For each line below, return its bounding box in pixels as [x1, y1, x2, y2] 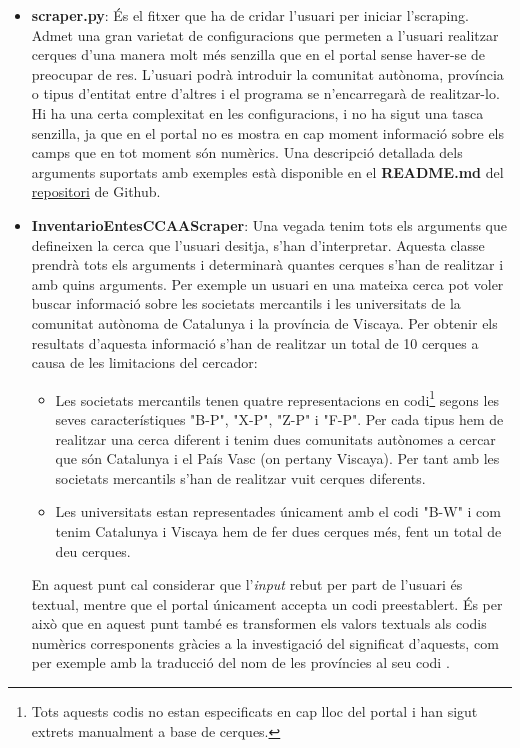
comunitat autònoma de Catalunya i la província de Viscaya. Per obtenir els [31, 312, 498, 333]
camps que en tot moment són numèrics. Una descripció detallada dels [31, 142, 463, 163]
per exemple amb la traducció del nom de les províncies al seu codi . [31, 652, 450, 673]
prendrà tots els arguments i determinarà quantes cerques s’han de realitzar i [31, 254, 504, 275]
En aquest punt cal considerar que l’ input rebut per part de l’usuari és [31, 574, 463, 595]
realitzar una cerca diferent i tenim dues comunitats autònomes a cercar [55, 428, 496, 449]
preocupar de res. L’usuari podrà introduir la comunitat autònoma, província [31, 63, 504, 84]
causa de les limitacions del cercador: [31, 352, 258, 373]
